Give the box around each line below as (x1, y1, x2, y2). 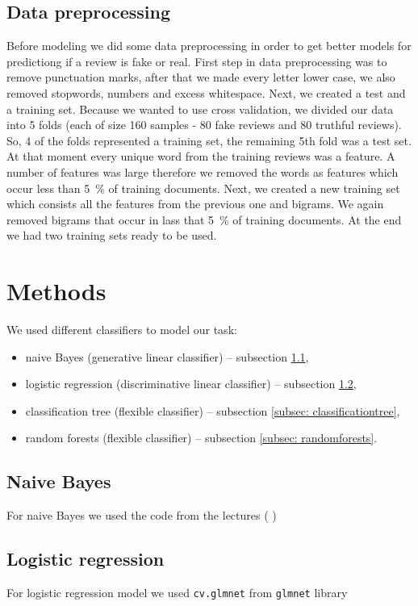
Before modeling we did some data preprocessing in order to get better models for (6, 37, 412, 54)
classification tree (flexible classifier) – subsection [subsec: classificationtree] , (25, 402, 400, 419)
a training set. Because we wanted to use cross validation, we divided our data (6, 100, 394, 117)
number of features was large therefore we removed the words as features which (6, 163, 399, 180)
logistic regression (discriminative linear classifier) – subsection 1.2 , (25, 375, 357, 392)
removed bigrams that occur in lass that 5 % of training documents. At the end (6, 211, 402, 228)
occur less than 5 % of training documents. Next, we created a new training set (6, 179, 400, 196)
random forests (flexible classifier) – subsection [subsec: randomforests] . (25, 429, 378, 446)
